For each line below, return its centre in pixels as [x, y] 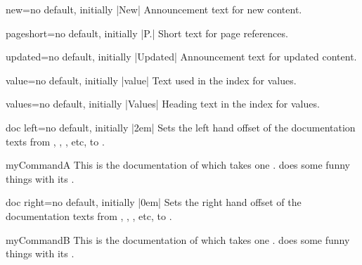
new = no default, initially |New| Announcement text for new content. [154, 9]
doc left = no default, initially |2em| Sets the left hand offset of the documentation [181, 127]
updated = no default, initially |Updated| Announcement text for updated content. [181, 57]
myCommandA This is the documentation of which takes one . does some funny [178, 165]
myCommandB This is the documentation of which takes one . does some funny [178, 239]
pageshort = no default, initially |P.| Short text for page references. [147, 33]
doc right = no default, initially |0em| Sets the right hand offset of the [154, 202]
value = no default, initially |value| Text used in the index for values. [151, 80]
